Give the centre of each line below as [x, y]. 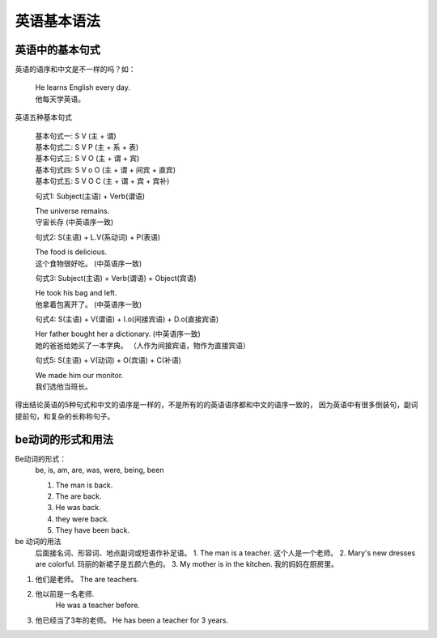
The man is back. [84, 485]
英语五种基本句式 [43, 117]
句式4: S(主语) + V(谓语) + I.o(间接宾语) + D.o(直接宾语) [127, 319]
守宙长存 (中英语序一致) [74, 222]
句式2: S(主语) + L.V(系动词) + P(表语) [98, 237]
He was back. [78, 508]
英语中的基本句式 [57, 50]
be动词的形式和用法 [64, 439]
